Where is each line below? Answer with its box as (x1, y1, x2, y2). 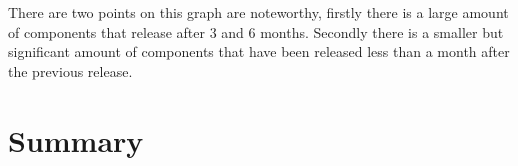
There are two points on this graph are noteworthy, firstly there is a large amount (8, 2, 509, 22)
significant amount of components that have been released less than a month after (8, 41, 510, 62)
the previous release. (8, 60, 133, 81)
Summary (8, 119, 144, 160)
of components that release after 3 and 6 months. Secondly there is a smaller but (8, 21, 504, 42)
